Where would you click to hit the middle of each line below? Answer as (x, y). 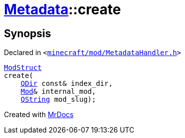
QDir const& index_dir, (67, 84)
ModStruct (23, 68)
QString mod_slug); (58, 100)
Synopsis (28, 33)
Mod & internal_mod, (58, 92)
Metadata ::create (62, 9)
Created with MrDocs (39, 115)
